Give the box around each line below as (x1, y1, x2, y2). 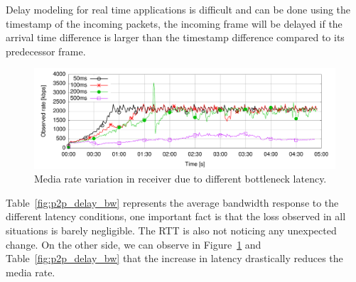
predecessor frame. (6, 43, 86, 58)
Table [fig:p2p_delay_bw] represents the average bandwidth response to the (6, 195, 339, 210)
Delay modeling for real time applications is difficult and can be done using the (6, 2, 351, 16)
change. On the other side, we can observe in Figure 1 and (6, 237, 261, 251)
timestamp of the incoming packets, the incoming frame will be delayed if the (6, 16, 342, 31)
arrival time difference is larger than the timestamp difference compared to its (6, 30, 345, 45)
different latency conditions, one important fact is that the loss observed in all (6, 209, 346, 224)
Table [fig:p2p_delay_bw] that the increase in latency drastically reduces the (6, 251, 343, 266)
